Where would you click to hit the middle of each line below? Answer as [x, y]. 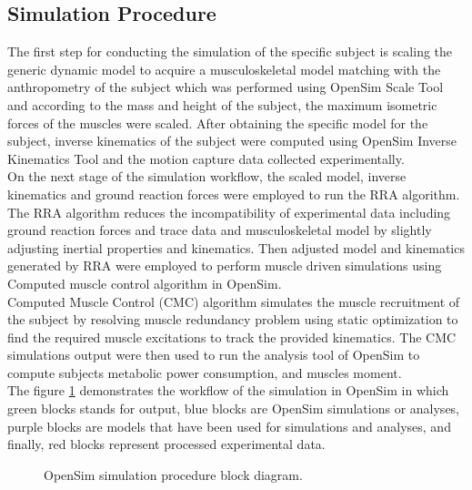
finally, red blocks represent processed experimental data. [166, 444]
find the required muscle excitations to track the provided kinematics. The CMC [232, 337]
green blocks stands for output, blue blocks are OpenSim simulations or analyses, [234, 408]
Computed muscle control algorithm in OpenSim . [145, 283]
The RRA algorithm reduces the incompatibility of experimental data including [229, 212]
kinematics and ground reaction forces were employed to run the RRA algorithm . [234, 194]
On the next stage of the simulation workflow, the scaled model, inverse [207, 176]
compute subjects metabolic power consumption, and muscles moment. [205, 372]
